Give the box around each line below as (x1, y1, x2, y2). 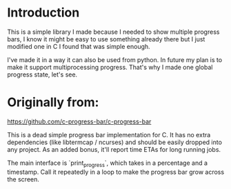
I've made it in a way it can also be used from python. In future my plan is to (7, 55, 223, 63)
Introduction (7, 5, 80, 21)
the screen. (7, 175, 40, 183)
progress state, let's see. (7, 70, 78, 79)
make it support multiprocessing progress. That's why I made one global (7, 63, 213, 71)
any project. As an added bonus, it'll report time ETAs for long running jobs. (7, 145, 221, 153)
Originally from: (7, 94, 99, 110)
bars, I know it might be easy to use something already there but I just (7, 34, 205, 43)
